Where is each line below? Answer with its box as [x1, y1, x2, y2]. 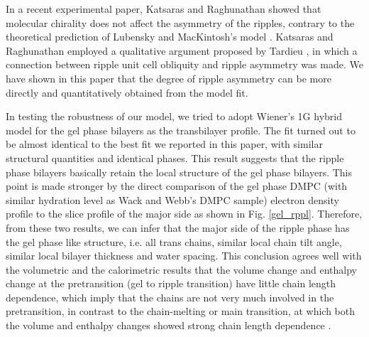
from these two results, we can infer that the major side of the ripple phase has [6, 220, 350, 235]
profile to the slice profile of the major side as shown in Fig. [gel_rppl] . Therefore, [6, 206, 363, 221]
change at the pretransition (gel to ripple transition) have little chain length [6, 276, 336, 291]
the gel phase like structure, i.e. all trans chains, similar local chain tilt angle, [6, 234, 342, 249]
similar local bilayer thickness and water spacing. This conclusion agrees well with [6, 248, 362, 263]
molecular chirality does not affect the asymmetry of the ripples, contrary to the [6, 15, 355, 30]
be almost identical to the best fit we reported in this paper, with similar [6, 137, 323, 151]
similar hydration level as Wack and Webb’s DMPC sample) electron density [6, 192, 339, 207]
